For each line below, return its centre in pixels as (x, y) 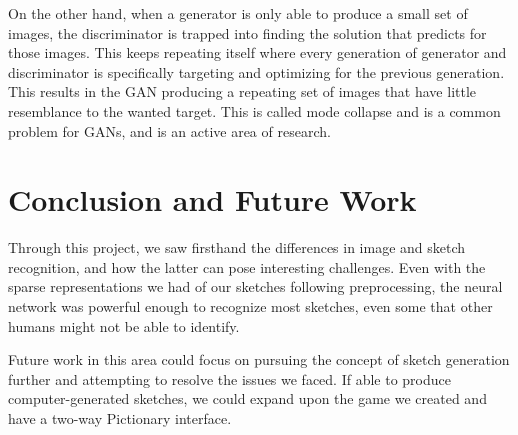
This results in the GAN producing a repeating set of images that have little (242, 91)
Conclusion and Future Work (212, 199)
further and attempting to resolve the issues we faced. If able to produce (230, 378)
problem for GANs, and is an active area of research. (169, 130)
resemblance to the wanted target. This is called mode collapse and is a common (254, 110)
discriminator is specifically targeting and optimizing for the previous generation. (256, 71)
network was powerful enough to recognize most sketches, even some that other (250, 306)
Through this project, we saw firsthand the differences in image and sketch (237, 247)
